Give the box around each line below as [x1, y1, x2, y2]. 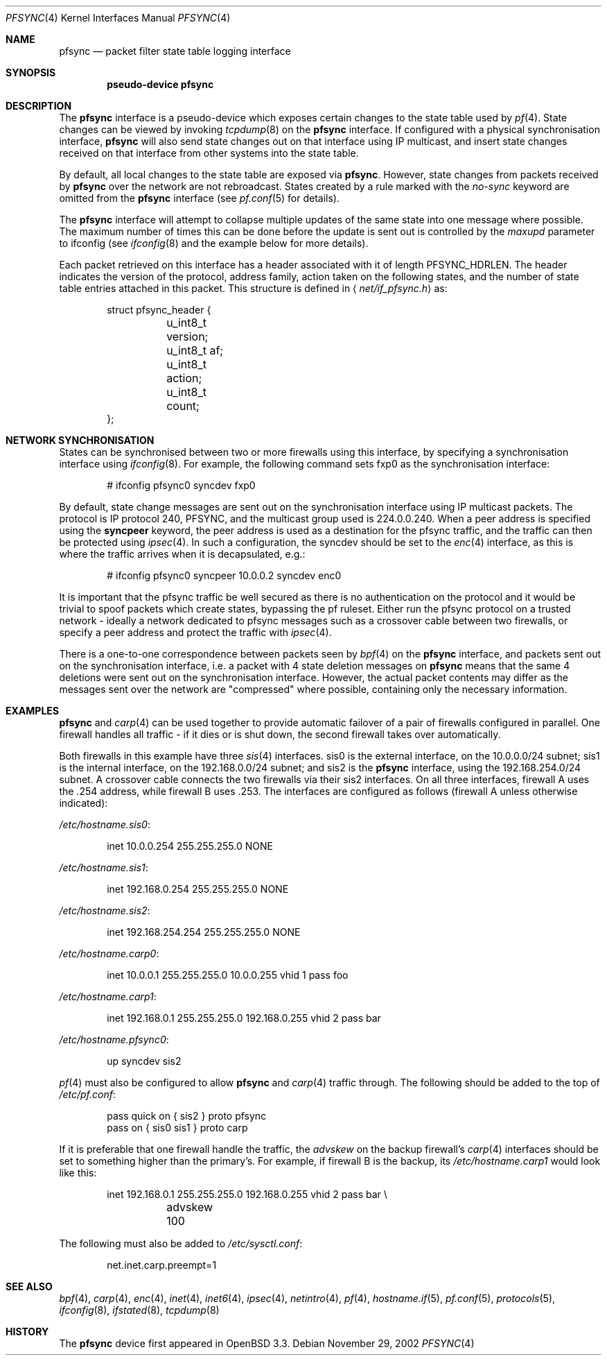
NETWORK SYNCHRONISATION [6, 434, 155, 446]
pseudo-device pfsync [107, 78, 214, 90]
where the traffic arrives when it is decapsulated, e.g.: [59, 548, 306, 560]
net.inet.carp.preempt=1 [107, 1259, 217, 1271]
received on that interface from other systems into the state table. [59, 147, 359, 159]
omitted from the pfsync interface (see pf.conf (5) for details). [59, 192, 340, 204]
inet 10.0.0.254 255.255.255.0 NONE [107, 840, 273, 852]
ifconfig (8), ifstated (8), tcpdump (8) [59, 1304, 220, 1316]
